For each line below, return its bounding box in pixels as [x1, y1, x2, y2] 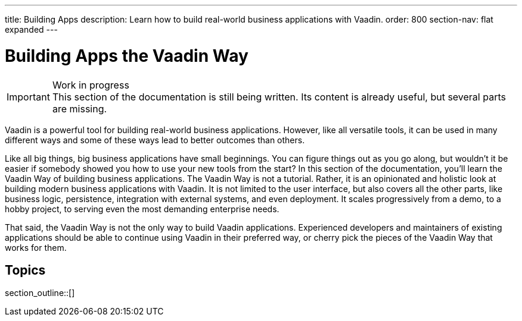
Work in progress [52, 78, 129, 91]
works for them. [5, 242, 67, 253]
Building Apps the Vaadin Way [5, 45, 248, 66]
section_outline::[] [5, 288, 75, 298]
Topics [5, 262, 46, 278]
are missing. [52, 102, 107, 115]
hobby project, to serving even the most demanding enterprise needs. [5, 203, 279, 214]
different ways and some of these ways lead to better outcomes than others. [5, 134, 305, 145]
